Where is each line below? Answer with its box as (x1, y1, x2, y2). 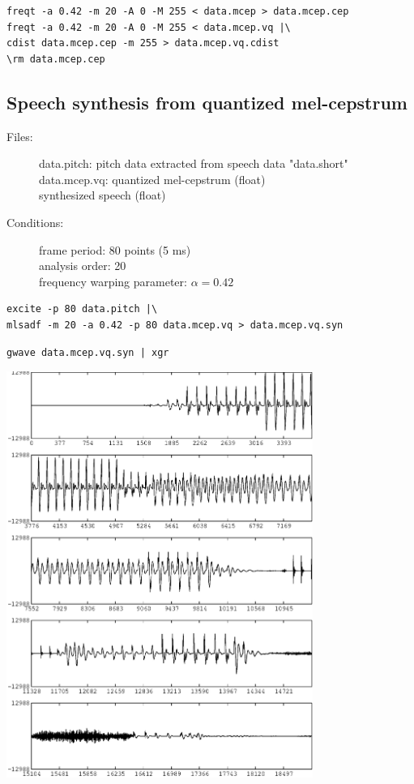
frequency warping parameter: (39, 272, 187, 289)
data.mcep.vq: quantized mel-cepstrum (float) (39, 170, 266, 187)
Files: (6, 127, 33, 144)
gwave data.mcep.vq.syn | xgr (6, 346, 169, 358)
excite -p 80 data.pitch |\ (6, 303, 158, 315)
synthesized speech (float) (39, 186, 166, 203)
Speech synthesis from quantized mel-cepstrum (6, 89, 408, 114)
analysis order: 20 (39, 257, 126, 274)
